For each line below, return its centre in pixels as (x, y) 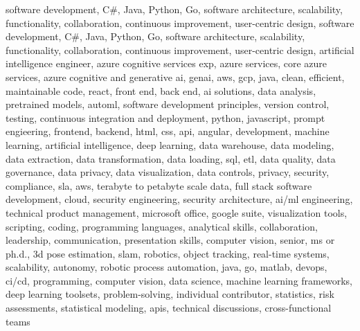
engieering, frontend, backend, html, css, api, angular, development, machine (168, 131)
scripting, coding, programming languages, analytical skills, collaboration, (162, 226)
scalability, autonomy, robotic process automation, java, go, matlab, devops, (166, 267)
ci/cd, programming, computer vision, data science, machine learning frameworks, (179, 280)
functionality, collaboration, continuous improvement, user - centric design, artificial (180, 50)
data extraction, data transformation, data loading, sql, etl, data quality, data (171, 158)
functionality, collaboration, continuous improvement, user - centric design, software (180, 23)
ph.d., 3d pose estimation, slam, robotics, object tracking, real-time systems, (168, 253)
